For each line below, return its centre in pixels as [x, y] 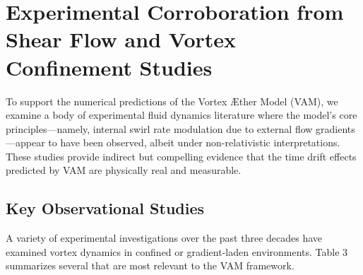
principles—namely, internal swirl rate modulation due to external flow [159, 128]
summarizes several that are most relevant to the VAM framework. [150, 265]
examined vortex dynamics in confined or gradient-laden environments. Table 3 [177, 251]
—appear [25, 142]
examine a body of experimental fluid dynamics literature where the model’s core [181, 115]
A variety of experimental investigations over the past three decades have [164, 238]
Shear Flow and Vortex [121, 39]
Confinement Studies [109, 67]
